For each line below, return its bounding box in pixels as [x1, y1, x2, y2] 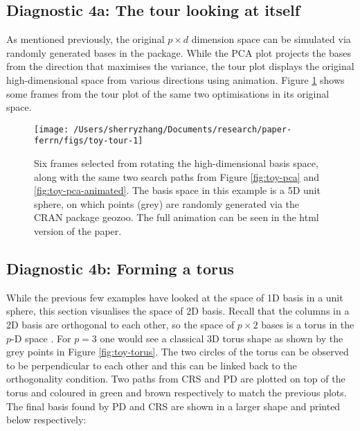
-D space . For [11, 331, 71, 345]
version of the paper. [34, 224, 122, 238]
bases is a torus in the [261, 317, 354, 332]
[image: [34, 124, 69, 134]
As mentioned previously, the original [6, 32, 165, 46]
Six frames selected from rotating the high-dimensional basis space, [34, 156, 318, 170]
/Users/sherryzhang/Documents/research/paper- [73, 124, 292, 134]
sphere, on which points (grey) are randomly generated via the [34, 196, 300, 211]
